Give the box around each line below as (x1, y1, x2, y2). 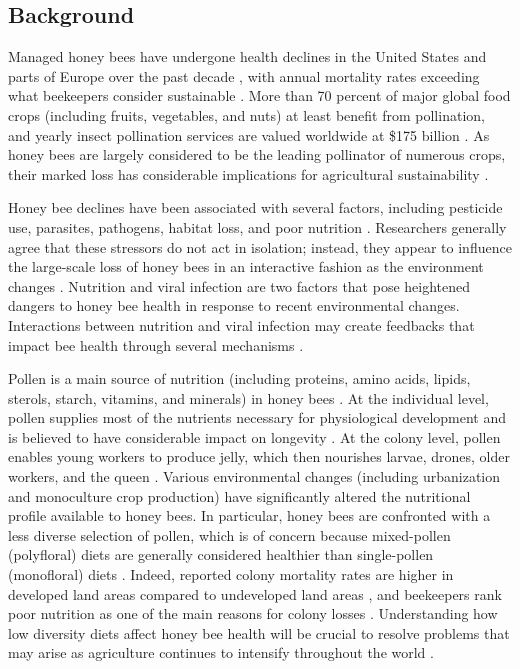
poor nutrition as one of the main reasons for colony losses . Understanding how (8, 603, 498, 624)
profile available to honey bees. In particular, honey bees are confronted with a (8, 505, 491, 526)
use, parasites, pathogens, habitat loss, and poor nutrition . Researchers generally (8, 216, 507, 237)
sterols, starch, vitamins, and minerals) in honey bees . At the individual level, (8, 387, 489, 408)
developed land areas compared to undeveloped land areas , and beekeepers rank (8, 583, 502, 604)
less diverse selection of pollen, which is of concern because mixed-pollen (8, 524, 451, 545)
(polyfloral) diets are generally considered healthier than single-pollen (8, 544, 434, 565)
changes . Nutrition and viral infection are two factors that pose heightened (8, 275, 471, 296)
